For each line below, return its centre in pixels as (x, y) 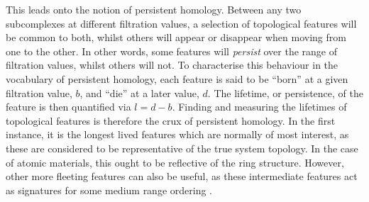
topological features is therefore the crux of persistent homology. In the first (171, 120)
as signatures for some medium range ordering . (109, 190)
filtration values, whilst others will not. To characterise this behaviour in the (172, 65)
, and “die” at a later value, (139, 92)
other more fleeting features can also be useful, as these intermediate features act (182, 176)
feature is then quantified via (68, 107)
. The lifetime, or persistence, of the (285, 92)
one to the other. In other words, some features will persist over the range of (172, 51)
